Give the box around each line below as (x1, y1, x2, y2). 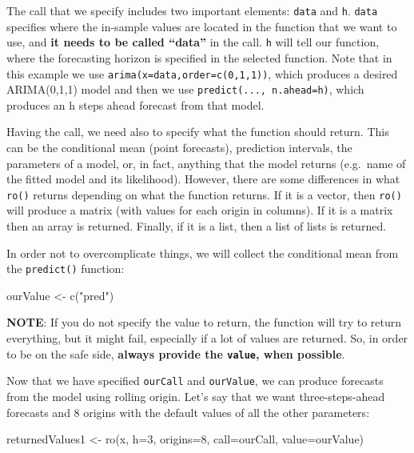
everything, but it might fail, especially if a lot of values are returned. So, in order (6, 330, 408, 347)
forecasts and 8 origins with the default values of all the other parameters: (6, 403, 370, 420)
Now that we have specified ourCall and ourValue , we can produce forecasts (6, 372, 384, 389)
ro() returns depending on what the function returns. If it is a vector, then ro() (6, 186, 402, 202)
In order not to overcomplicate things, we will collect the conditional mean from (6, 244, 399, 261)
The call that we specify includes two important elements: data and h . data (6, 2, 378, 18)
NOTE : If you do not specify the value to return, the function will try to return (6, 314, 402, 331)
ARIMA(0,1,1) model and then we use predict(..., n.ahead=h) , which (6, 81, 364, 98)
